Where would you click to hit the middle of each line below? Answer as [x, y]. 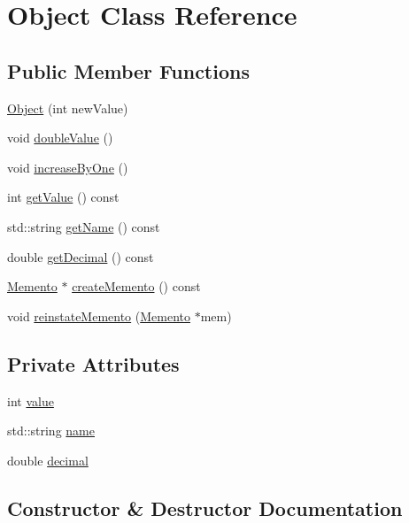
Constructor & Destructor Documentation [205, 508]
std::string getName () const [84, 226]
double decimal [48, 460]
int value [31, 400]
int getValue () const [63, 197]
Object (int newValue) [68, 108]
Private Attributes [93, 363]
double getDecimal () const [81, 256]
